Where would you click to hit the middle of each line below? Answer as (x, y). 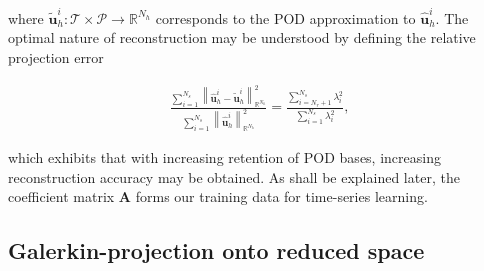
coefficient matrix (61, 196)
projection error (56, 56)
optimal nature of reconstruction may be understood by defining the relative (242, 37)
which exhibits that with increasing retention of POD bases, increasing (224, 157)
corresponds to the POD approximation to (285, 17)
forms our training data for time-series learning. (281, 196)
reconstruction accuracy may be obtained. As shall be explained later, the (234, 176)
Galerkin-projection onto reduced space (216, 250)
